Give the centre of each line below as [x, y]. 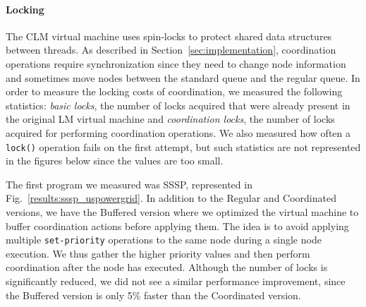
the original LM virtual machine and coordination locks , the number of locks [170, 119]
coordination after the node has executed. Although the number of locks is [167, 267]
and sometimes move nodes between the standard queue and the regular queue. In [183, 77]
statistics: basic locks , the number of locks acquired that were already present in [178, 105]
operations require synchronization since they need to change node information [176, 63]
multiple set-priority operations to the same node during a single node [164, 240]
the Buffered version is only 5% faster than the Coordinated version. [153, 295]
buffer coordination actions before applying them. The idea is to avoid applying [177, 225]
